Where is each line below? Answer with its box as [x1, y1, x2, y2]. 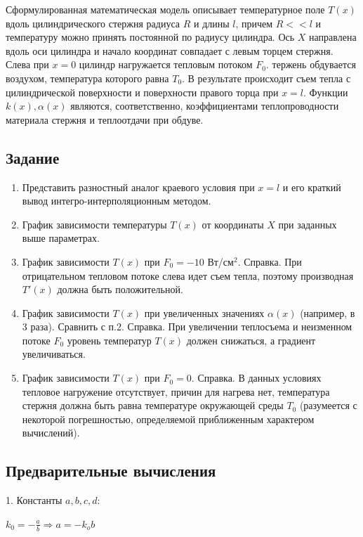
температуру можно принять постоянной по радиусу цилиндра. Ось [6, 30, 295, 44]
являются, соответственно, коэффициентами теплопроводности [70, 98, 339, 113]
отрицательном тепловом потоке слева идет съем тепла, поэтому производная [22, 268, 354, 283]
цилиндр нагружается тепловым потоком [79, 57, 253, 72]
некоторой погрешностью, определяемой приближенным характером [22, 411, 315, 426]
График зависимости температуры [22, 216, 167, 231]
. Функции [303, 84, 348, 99]
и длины [193, 15, 230, 30]
